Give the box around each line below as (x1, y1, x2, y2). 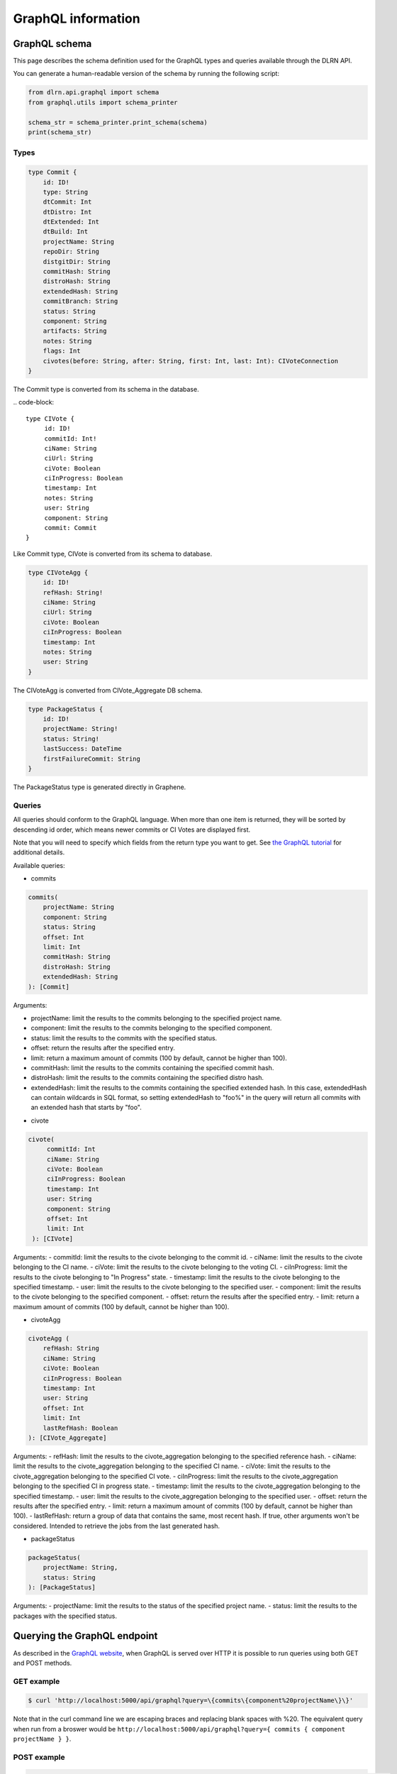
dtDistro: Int (43, 208, 92, 216)
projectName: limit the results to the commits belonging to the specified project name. (30, 1013, 282, 1022)
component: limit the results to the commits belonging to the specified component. (30, 1024, 272, 1032)
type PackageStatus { (28, 705, 104, 713)
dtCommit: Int (43, 198, 92, 206)
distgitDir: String (43, 258, 111, 265)
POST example (13, 1752, 65, 1762)
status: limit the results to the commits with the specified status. (30, 1033, 218, 1042)
